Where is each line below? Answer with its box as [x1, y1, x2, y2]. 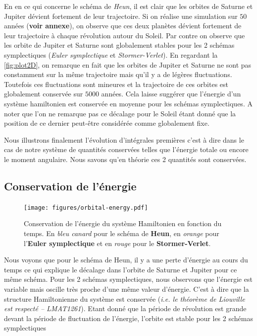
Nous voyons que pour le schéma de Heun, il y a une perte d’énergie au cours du [4, 254, 248, 265]
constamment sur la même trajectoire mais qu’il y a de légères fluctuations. [4, 69, 232, 80]
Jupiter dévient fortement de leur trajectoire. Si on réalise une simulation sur [4, 10, 238, 21]
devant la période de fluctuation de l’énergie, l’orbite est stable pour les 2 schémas [4, 313, 253, 323]
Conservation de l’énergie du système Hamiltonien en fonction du [24, 218, 222, 229]
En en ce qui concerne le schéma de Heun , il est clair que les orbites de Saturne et [4, 1, 253, 11]
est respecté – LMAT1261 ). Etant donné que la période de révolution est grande [4, 303, 247, 314]
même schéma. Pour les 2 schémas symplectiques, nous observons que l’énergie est [4, 274, 253, 284]
